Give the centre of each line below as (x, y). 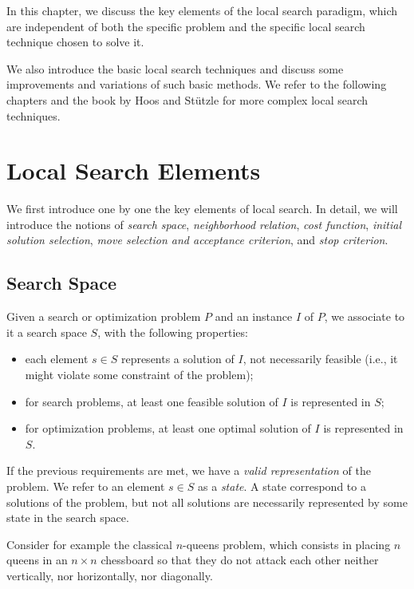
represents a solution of (177, 359)
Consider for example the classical (89, 544)
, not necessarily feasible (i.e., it (320, 359)
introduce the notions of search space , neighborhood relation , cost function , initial (204, 224)
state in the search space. (68, 518)
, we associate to (365, 316)
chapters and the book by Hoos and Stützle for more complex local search (187, 99)
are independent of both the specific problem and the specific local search (186, 26)
